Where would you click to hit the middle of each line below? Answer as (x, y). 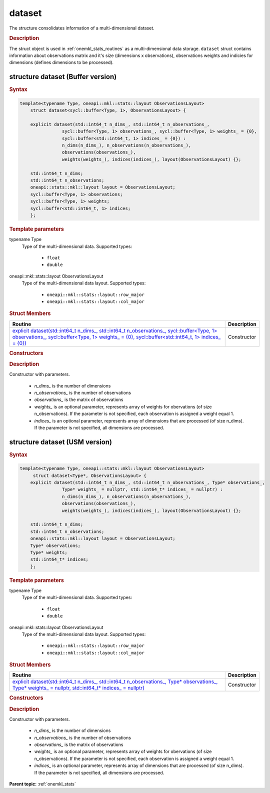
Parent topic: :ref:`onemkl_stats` (42, 784)
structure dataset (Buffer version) (63, 77)
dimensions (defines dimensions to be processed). (61, 62)
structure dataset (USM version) (61, 442)
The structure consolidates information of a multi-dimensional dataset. (82, 28)
